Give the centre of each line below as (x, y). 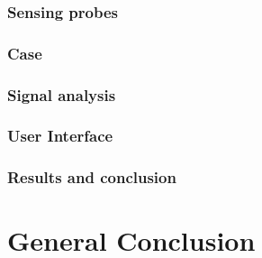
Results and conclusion (92, 177)
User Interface (60, 136)
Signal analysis (62, 94)
